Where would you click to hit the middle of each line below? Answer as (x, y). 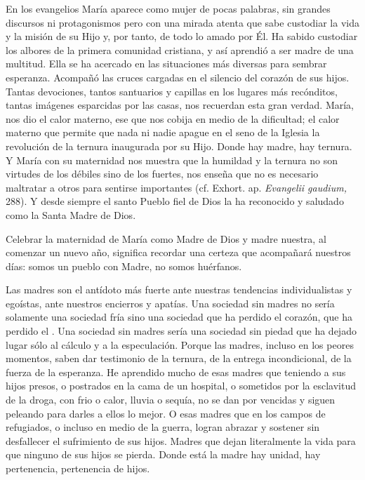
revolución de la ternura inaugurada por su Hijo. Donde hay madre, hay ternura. (179, 146)
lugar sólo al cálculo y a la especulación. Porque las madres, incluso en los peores (180, 344)
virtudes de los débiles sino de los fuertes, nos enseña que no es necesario (162, 174)
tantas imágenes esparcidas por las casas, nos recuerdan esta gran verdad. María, (180, 105)
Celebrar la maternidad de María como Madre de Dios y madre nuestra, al (166, 238)
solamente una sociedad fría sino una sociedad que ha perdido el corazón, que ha (179, 317)
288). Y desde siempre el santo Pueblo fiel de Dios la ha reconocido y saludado (175, 201)
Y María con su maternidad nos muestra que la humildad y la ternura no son (172, 160)
